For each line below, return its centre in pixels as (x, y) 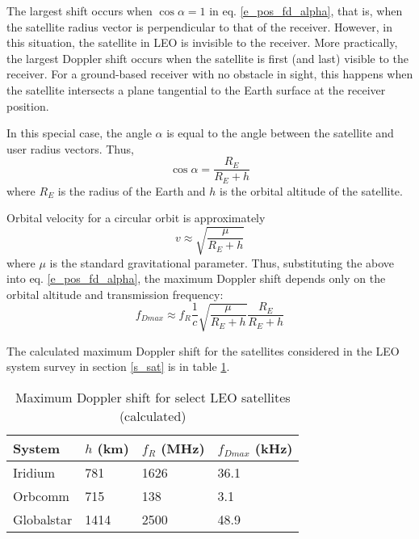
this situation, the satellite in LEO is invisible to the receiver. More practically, (202, 42)
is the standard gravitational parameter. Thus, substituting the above (222, 262)
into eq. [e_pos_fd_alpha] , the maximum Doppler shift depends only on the (196, 278)
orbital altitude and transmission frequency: (115, 294)
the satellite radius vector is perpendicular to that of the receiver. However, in (200, 26)
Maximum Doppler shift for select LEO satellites (153, 397)
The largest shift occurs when (80, 11)
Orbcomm (41, 495)
